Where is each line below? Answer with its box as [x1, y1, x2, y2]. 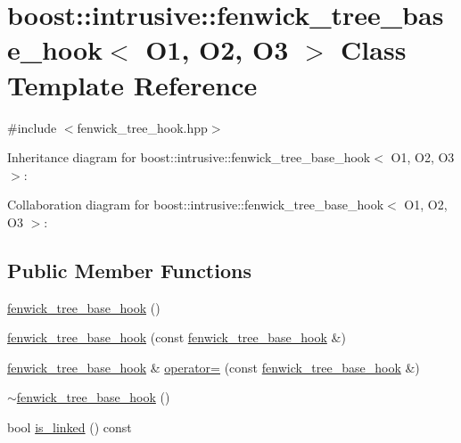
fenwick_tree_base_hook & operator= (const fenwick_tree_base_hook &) [7, 357, 420, 376]
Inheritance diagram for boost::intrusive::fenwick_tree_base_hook [7, 148, 371, 167]
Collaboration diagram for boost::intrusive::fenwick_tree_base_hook [7, 195, 384, 214]
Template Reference [7, 66, 258, 103]
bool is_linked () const [7, 418, 132, 437]
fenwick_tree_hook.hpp [77, 118, 208, 136]
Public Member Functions [7, 256, 251, 283]
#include [7, 118, 57, 136]
